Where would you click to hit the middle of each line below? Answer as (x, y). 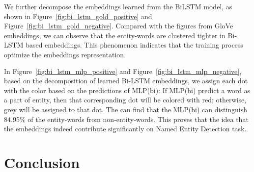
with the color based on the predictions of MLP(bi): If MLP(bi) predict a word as (127, 90)
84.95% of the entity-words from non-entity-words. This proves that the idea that (126, 119)
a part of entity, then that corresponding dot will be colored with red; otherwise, (125, 100)
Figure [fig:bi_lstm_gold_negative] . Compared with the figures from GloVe (119, 26)
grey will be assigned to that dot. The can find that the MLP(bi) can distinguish (126, 109)
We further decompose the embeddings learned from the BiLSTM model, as (118, 6)
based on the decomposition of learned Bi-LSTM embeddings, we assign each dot (126, 81)
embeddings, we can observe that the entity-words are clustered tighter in (115, 35)
